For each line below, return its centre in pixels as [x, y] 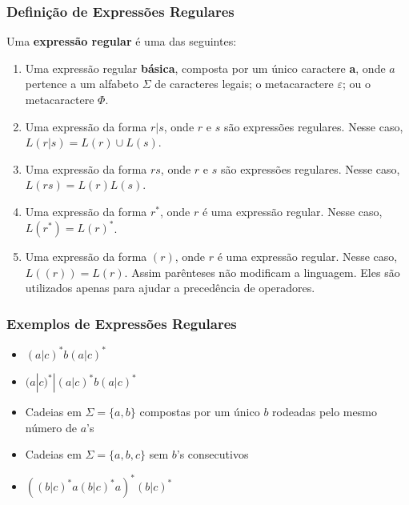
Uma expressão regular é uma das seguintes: [122, 41]
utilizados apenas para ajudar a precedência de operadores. [170, 288]
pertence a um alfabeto [82, 84]
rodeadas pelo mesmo [325, 412]
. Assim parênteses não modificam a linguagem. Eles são [262, 272]
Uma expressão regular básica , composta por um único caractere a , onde [205, 68]
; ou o [356, 84]
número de [51, 427]
